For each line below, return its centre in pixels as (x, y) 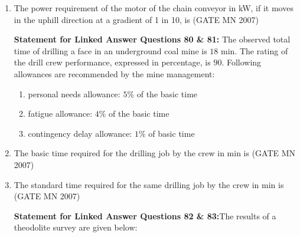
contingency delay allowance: (80, 133)
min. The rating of (255, 50)
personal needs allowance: (74, 93)
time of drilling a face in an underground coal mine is (110, 50)
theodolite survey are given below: (76, 227)
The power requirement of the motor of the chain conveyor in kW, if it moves (154, 8)
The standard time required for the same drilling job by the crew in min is (149, 184)
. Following (242, 62)
